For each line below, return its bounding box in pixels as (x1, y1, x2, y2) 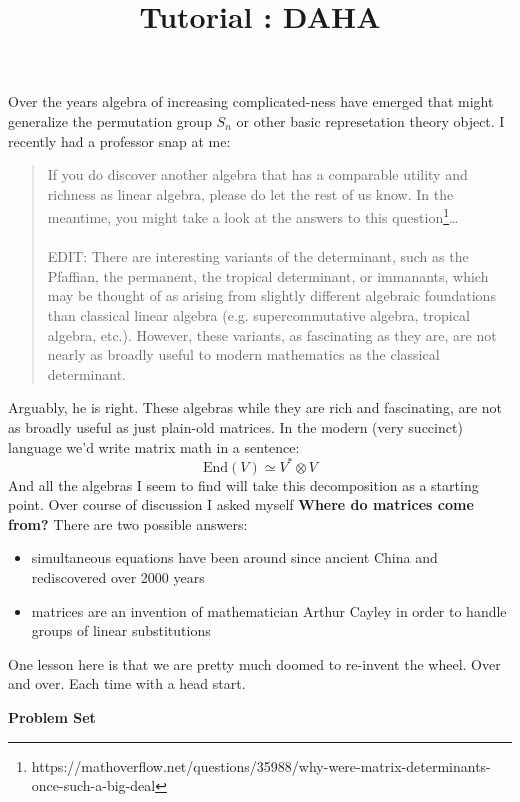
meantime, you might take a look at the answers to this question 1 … (47, 204, 459, 227)
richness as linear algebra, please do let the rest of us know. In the (47, 183, 454, 204)
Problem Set (8, 706, 96, 727)
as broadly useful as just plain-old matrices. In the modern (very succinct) (8, 416, 463, 437)
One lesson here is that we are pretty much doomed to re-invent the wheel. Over (8, 653, 501, 674)
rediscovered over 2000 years (31, 567, 205, 587)
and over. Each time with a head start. (8, 673, 246, 694)
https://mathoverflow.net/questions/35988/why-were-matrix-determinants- (31, 755, 491, 776)
